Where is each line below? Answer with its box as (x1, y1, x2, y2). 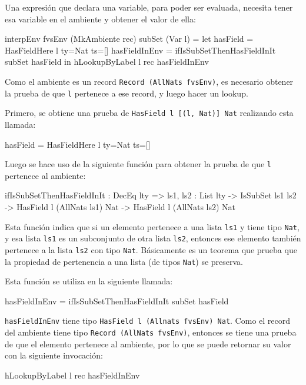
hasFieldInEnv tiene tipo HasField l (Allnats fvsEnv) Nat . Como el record (5, 314, 291, 327)
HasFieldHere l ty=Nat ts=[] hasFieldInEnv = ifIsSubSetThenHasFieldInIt (5, 44, 276, 56)
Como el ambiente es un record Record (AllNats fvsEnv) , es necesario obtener (5, 75, 294, 87)
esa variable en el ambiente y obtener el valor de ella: (5, 12, 196, 25)
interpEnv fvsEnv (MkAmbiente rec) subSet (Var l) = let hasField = (5, 32, 254, 45)
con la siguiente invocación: (5, 349, 103, 361)
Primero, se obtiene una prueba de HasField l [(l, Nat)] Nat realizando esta (5, 107, 294, 119)
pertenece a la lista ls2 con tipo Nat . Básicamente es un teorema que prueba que (5, 243, 297, 255)
